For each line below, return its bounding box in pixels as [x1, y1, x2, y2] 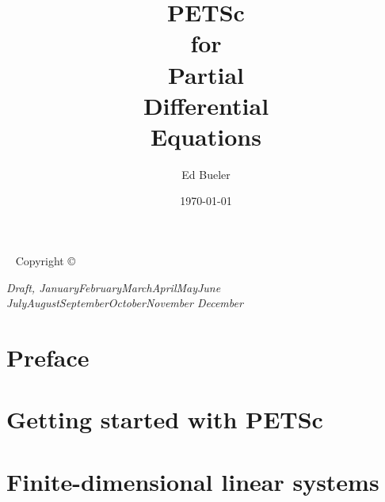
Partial [167, 58, 245, 90]
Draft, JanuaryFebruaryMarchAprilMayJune [6, 279, 221, 295]
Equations [151, 120, 261, 152]
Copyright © [15, 253, 75, 269]
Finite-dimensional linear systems [6, 465, 379, 497]
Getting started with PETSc [6, 403, 323, 435]
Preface [6, 341, 90, 374]
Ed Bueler [181, 165, 231, 182]
